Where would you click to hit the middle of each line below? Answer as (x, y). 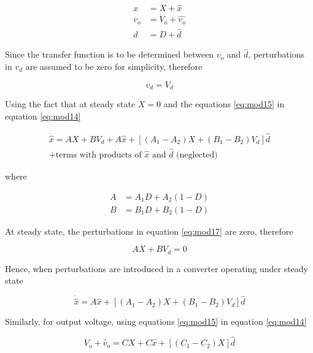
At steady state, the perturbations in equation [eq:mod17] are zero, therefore (149, 231)
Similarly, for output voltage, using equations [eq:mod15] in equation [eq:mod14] (156, 321)
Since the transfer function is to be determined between (110, 54)
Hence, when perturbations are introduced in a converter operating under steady (157, 268)
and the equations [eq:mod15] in (224, 104)
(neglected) (197, 155)
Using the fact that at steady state (70, 104)
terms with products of (99, 155)
